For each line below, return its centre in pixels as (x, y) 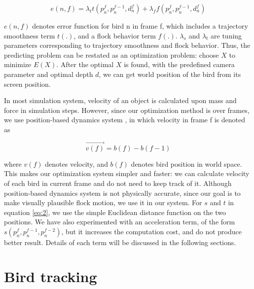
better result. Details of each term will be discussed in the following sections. (120, 242)
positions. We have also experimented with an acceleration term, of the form (120, 222)
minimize (18, 64)
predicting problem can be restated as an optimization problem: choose (111, 54)
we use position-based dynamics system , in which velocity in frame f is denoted (125, 120)
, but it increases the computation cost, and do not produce (151, 231)
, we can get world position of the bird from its (170, 74)
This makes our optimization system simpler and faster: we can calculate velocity (127, 173)
